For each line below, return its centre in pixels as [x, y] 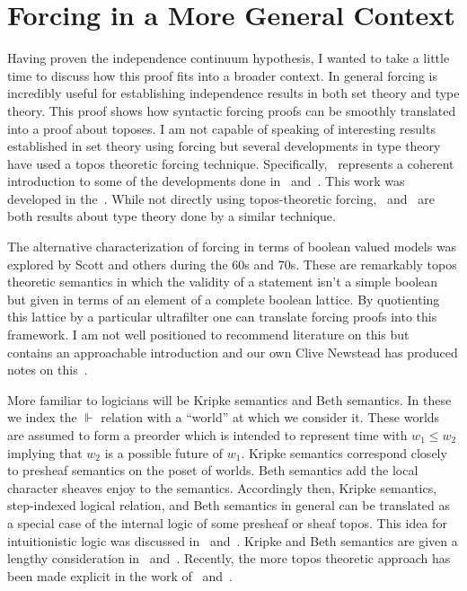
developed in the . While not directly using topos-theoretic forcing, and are [221, 198]
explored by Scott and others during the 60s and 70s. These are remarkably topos [232, 264]
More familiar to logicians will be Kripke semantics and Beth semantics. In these [229, 399]
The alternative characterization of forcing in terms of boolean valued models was [232, 247]
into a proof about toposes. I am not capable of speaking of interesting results [221, 128]
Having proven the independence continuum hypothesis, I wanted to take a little [229, 58]
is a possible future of [164, 452]
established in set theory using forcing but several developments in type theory [224, 146]
